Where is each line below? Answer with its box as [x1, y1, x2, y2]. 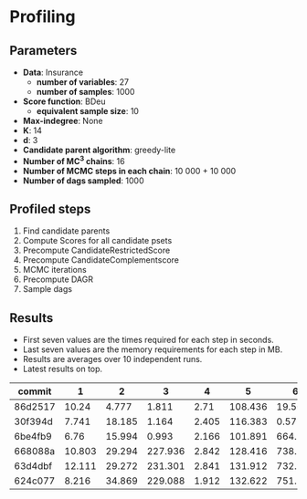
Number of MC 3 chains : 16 [22, 154, 125, 166]
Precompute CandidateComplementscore [22, 255, 180, 265]
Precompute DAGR [22, 274, 94, 285]
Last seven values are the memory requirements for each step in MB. [22, 344, 283, 355]
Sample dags [22, 284, 73, 295]
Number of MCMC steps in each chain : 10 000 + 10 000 [22, 165, 237, 176]
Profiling [9, 6, 76, 27]
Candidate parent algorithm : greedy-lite [22, 144, 176, 155]
